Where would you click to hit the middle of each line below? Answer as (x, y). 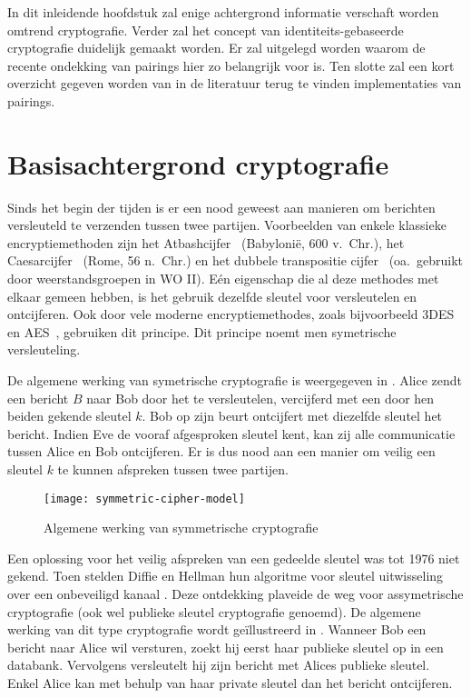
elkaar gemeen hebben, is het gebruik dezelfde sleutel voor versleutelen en (212, 296)
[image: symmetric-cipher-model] (144, 499)
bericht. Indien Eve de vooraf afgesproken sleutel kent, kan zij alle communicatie (231, 433)
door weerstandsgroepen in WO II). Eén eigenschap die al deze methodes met (223, 279)
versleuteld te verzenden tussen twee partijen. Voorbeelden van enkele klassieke (227, 225)
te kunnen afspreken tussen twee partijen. (173, 469)
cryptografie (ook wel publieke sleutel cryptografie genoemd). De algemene (214, 611)
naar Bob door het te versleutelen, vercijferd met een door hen (260, 398)
